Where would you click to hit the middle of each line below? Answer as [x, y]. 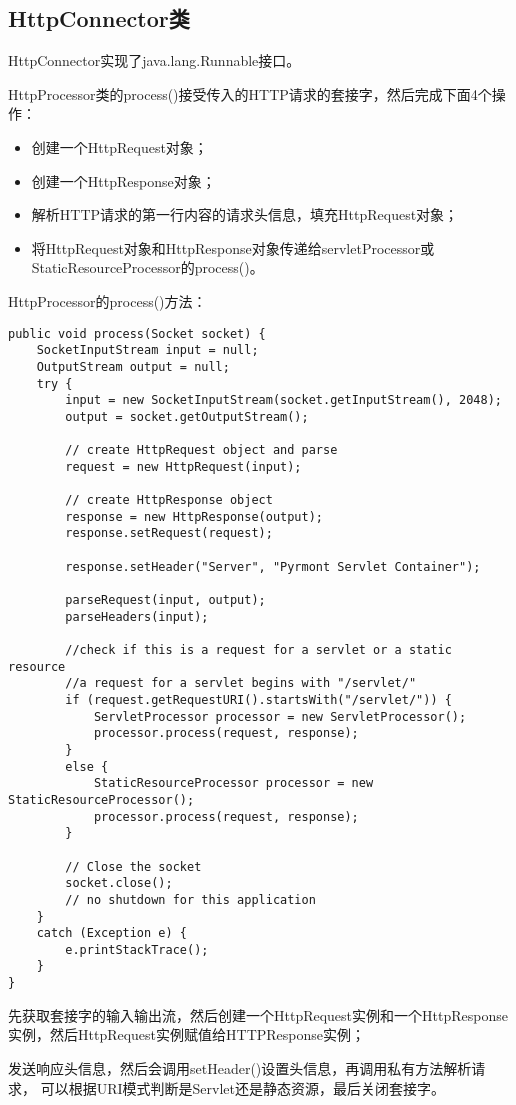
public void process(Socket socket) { [137, 333]
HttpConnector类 [99, 18]
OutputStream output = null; [133, 366]
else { [87, 766]
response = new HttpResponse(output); [194, 516]
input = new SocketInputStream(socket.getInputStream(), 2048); [283, 400]
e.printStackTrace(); [137, 949]
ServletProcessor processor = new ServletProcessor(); [280, 716]
